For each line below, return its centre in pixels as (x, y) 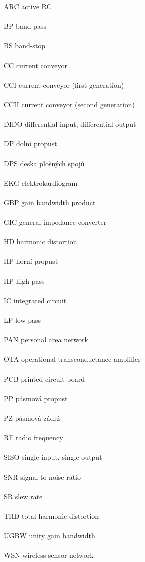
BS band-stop (25, 45)
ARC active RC (28, 6)
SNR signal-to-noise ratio (42, 477)
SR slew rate (23, 496)
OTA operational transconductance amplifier (72, 359)
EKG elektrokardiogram (41, 182)
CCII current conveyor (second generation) (69, 104)
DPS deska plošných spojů (44, 163)
